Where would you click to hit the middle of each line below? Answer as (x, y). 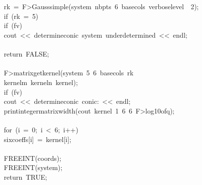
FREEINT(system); (33, 167)
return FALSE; (27, 54)
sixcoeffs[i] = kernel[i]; (38, 139)
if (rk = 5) (21, 16)
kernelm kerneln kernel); (41, 82)
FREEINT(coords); (33, 158)
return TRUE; (26, 177)
